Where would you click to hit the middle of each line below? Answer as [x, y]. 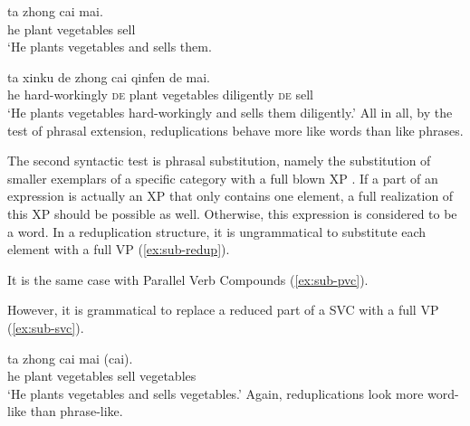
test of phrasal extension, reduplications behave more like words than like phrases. [235, 130]
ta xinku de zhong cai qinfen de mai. [109, 76]
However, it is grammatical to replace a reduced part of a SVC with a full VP [223, 310]
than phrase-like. [77, 411]
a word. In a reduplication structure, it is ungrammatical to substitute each [217, 231]
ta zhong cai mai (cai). [70, 358]
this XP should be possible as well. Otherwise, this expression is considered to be [232, 213]
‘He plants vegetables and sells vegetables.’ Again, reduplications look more [216, 393]
